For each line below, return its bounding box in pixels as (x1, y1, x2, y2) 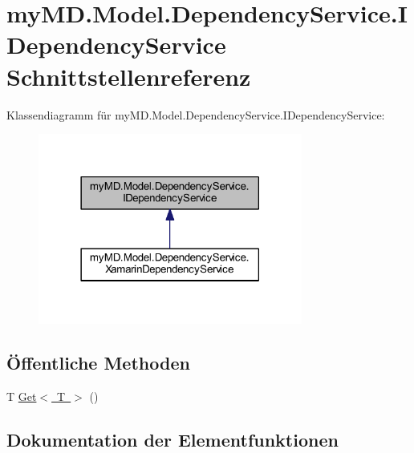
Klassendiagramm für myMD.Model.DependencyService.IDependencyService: (6, 106, 385, 123)
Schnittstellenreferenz (6, 59, 251, 92)
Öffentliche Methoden (6, 350, 190, 375)
